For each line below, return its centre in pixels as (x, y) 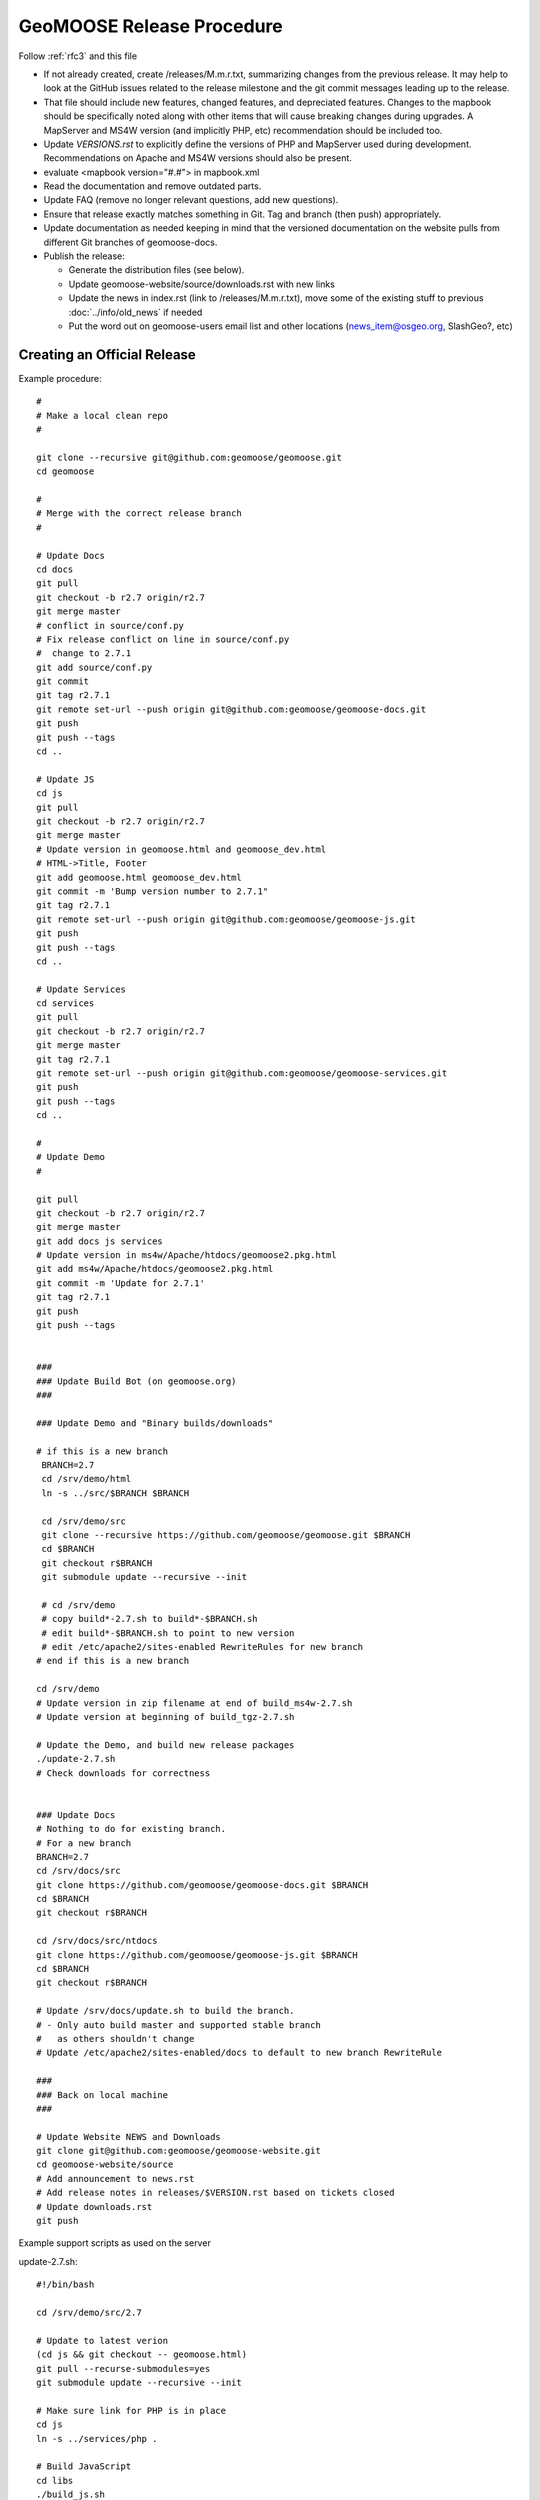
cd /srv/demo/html (86, 1479)
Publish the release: (84, 256)
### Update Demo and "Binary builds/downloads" (155, 1423)
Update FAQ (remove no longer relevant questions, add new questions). (191, 200)
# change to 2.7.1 (84, 653)
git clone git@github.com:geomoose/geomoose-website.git (179, 2151)
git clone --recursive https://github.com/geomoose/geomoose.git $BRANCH (226, 1534)
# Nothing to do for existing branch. (131, 1829)
